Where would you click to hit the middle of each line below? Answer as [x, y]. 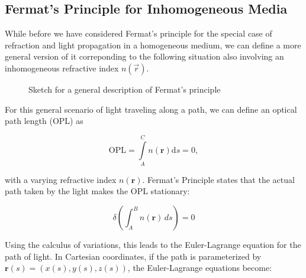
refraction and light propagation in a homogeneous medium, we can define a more [153, 45]
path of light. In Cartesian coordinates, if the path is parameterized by [133, 256]
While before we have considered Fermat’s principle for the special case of [138, 33]
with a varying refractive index [61, 179]
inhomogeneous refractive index [62, 68]
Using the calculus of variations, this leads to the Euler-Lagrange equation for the [153, 245]
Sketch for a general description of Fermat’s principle [125, 89]
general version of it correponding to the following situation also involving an [144, 56]
